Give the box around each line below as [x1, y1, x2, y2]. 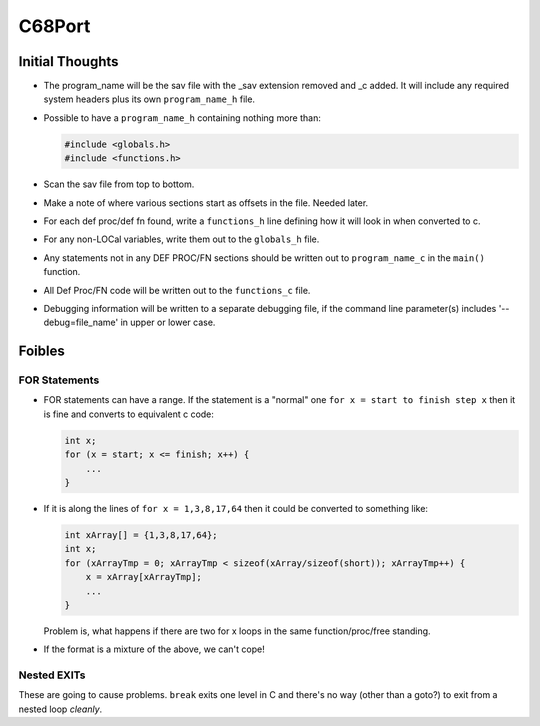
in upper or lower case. [120, 316, 216, 329]
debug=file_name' [43, 316, 119, 329]
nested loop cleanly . [18, 703, 103, 715]
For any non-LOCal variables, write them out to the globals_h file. [43, 233, 320, 245]
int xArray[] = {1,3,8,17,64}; [64, 530, 219, 540]
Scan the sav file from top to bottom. [43, 178, 195, 190]
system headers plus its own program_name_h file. [43, 93, 255, 105]
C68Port [18, 15, 91, 37]
